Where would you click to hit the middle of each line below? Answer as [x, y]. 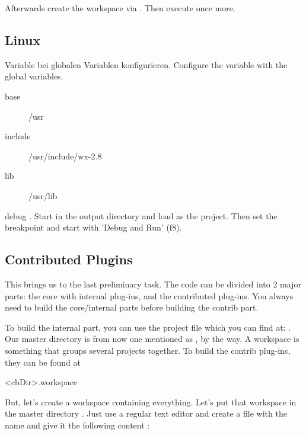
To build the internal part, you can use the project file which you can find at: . [148, 327]
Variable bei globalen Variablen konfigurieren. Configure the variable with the [146, 64]
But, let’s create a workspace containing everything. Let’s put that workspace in [151, 402]
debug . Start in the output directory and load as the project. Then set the [141, 215]
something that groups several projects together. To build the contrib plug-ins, [148, 350]
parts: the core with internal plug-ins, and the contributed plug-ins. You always [149, 295]
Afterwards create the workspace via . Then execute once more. [120, 8]
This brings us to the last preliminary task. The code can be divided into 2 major [153, 284]
